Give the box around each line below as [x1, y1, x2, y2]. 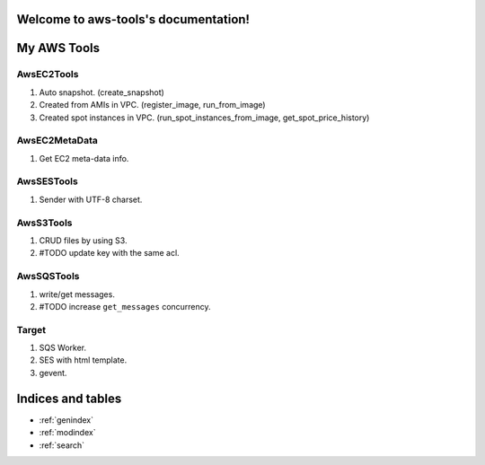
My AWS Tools [16, 40, 101, 56]
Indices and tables [16, 390, 122, 406]
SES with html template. [39, 355, 128, 365]
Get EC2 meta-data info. [39, 153, 129, 163]
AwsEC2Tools [16, 68, 79, 81]
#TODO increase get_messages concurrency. [39, 301, 211, 311]
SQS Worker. [39, 342, 87, 354]
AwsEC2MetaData [16, 135, 98, 147]
